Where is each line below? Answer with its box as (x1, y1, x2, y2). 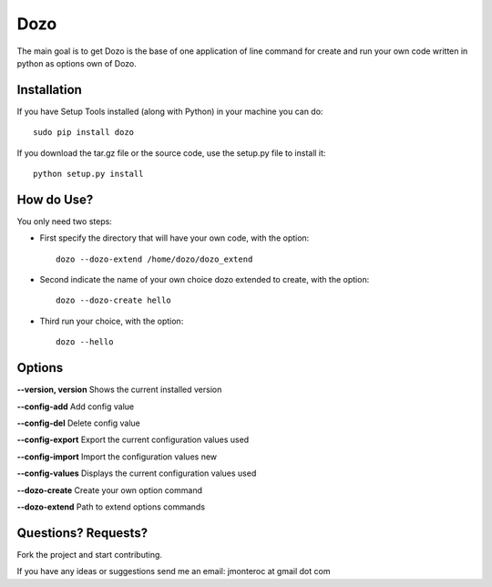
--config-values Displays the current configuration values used (16, 468, 257, 479)
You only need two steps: (16, 215, 113, 227)
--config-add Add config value (16, 401, 135, 412)
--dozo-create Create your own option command (16, 484, 202, 496)
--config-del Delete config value (16, 417, 141, 428)
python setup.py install (33, 169, 144, 180)
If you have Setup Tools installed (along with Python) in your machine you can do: (16, 106, 323, 117)
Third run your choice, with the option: (39, 315, 184, 326)
